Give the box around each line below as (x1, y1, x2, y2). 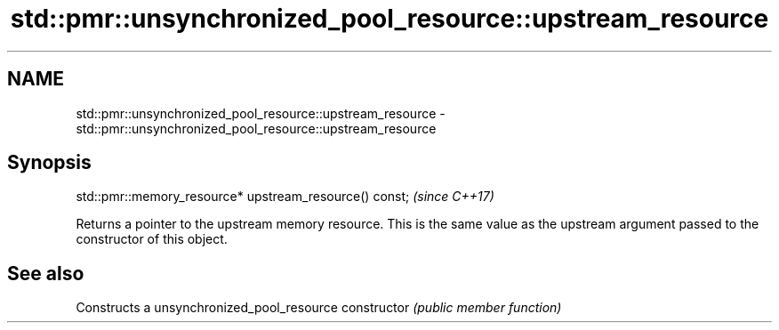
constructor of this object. (76, 231, 228, 247)
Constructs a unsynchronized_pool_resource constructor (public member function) (76, 300, 562, 316)
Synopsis (7, 151, 92, 174)
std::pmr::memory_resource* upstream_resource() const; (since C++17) (76, 189, 494, 205)
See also (7, 262, 84, 285)
